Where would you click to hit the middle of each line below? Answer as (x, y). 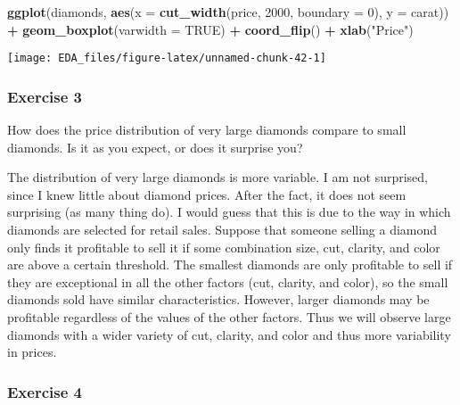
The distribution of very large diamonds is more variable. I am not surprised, (218, 177)
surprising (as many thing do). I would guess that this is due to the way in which (229, 212)
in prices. (32, 352)
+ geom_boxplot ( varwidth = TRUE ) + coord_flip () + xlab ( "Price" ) (210, 29)
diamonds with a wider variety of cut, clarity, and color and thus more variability (229, 334)
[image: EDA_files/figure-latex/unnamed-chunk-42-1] (167, 58)
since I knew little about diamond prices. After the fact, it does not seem (207, 194)
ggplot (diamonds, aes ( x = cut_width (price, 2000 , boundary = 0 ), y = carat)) (228, 12)
